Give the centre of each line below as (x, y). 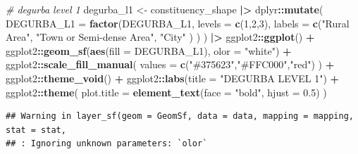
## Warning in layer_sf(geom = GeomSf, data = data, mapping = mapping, (180, 116)
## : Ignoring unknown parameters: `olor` (107, 144)
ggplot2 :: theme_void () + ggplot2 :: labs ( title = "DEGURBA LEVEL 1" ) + (173, 78)
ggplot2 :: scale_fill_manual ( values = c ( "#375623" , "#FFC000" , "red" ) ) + (170, 64)
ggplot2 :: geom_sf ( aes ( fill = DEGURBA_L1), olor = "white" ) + (149, 50)
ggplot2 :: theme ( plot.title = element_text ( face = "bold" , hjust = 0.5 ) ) (166, 92)
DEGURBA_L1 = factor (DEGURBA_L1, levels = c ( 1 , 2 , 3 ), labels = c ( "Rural (178, 23)
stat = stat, (36, 130)
